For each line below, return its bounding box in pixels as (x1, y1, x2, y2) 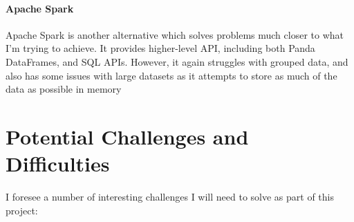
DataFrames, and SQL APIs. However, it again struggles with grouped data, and (6, 54, 348, 68)
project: (6, 203, 38, 217)
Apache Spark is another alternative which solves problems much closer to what (6, 27, 344, 41)
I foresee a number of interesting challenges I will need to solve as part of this (6, 189, 335, 204)
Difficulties (6, 149, 110, 178)
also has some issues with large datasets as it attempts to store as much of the (6, 68, 337, 82)
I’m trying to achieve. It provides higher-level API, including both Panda (6, 41, 315, 55)
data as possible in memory (6, 82, 122, 96)
